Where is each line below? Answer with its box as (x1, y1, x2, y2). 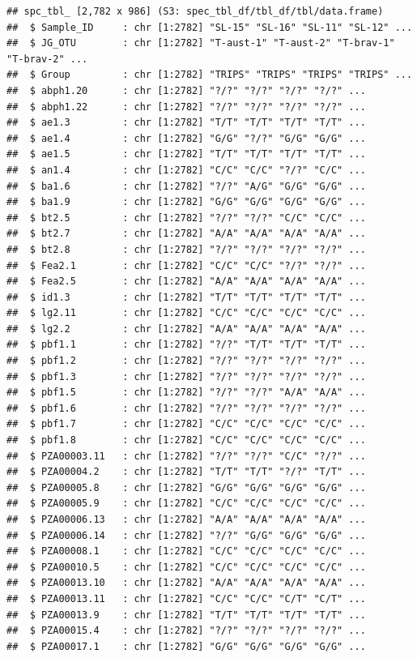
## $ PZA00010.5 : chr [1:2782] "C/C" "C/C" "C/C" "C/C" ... (6, 561, 366, 573)
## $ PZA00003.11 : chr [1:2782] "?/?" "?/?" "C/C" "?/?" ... (6, 450, 366, 462)
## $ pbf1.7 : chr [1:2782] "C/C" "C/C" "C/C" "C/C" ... (6, 418, 366, 430)
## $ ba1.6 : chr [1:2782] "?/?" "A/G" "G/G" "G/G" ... (6, 180, 366, 192)
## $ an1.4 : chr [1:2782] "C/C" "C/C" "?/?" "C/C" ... (6, 164, 366, 176)
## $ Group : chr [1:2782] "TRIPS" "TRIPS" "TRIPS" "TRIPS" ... (6, 69, 413, 81)
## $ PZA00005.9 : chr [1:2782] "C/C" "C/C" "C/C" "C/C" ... (6, 498, 366, 510)
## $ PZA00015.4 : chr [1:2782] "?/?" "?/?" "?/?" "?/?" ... (6, 625, 366, 637)
